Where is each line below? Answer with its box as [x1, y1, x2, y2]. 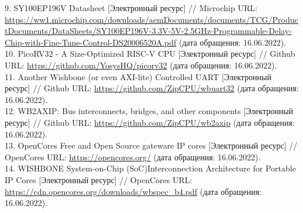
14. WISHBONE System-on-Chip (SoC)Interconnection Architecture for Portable [5, 162, 296, 174]
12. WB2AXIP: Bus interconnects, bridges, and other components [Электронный [5, 105, 294, 117]
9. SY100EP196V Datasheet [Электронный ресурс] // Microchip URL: [5, 2, 257, 13]
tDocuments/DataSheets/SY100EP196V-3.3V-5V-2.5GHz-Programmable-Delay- [5, 25, 292, 37]
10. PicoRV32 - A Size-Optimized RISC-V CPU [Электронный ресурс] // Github [5, 47, 295, 60]
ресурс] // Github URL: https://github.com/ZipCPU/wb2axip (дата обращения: [5, 116, 295, 128]
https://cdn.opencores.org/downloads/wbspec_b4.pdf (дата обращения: [5, 185, 261, 197]
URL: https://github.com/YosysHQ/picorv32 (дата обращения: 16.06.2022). [5, 59, 277, 71]
